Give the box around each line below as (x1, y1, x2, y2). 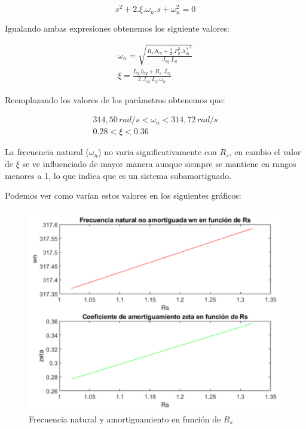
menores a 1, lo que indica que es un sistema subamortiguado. (5, 169, 232, 181)
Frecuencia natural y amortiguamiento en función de (29, 412, 221, 425)
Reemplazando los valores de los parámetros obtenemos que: (5, 93, 225, 106)
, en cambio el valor (229, 146, 301, 158)
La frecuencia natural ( (5, 146, 89, 158)
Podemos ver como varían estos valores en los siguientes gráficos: (5, 189, 241, 202)
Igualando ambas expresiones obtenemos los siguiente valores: (5, 21, 229, 34)
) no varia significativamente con (98, 146, 217, 158)
